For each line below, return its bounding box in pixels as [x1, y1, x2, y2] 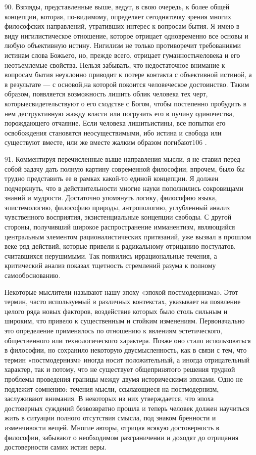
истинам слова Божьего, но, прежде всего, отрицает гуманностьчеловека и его [4, 49, 240, 60]
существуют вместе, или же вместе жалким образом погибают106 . [4, 137, 207, 147]
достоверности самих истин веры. [4, 442, 106, 452]
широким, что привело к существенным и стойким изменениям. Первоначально [4, 316, 245, 326]
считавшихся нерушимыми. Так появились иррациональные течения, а [4, 250, 217, 261]
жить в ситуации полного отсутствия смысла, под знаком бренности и [4, 412, 216, 423]
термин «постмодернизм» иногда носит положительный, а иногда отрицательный [4, 354, 250, 364]
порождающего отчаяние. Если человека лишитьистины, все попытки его [4, 118, 226, 128]
